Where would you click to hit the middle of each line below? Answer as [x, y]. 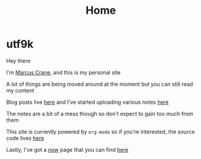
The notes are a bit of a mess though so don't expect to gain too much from [100, 113]
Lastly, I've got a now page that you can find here [67, 149]
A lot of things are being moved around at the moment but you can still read [100, 84]
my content [20, 90]
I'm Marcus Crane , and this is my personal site [64, 72]
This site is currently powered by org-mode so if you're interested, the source [100, 131]
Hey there [19, 61]
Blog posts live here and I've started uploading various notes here [88, 102]
